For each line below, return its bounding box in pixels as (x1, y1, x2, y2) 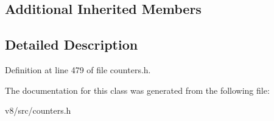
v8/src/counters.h (5, 104, 71, 117)
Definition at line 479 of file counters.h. (5, 63, 151, 76)
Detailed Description (5, 35, 138, 54)
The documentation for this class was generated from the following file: (5, 83, 270, 96)
